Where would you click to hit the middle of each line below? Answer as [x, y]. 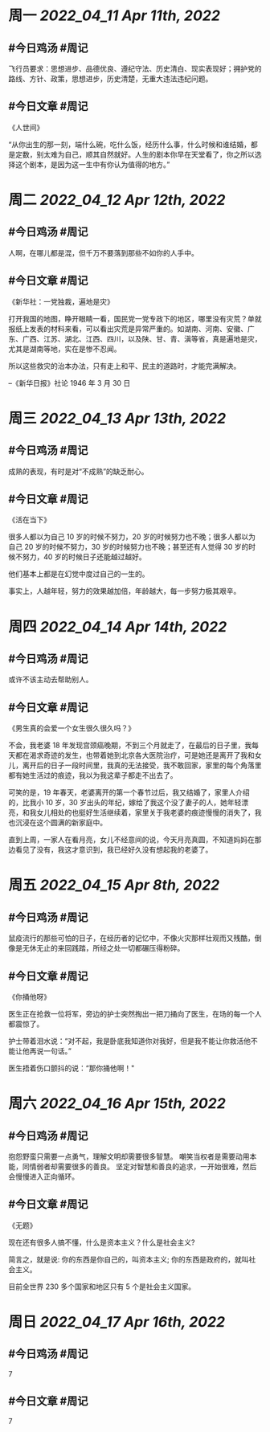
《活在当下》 [29, 520]
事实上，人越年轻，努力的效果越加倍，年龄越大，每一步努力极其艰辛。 [125, 591]
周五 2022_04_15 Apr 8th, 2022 [114, 885]
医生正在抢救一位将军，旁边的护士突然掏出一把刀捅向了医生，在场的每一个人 [135, 1014]
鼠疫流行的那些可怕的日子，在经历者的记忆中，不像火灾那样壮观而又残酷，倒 [135, 938]
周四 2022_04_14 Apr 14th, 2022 [118, 626]
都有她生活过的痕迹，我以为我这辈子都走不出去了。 [93, 775]
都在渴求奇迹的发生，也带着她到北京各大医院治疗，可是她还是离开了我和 [135, 755]
